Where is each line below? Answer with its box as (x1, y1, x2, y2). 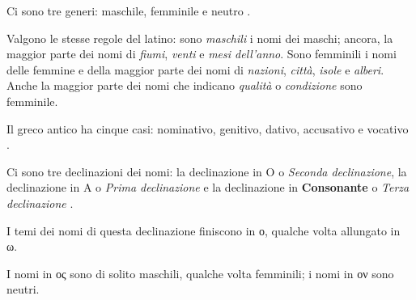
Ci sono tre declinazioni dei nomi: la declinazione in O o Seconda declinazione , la (6, 163, 407, 180)
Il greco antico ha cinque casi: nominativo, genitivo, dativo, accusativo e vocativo (6, 120, 409, 137)
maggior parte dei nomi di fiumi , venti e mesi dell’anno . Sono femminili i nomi (6, 45, 397, 62)
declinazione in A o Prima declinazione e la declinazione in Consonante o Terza (6, 179, 410, 196)
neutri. (6, 281, 40, 298)
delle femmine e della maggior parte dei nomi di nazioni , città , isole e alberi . (6, 61, 384, 78)
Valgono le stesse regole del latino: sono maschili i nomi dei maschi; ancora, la (6, 29, 393, 46)
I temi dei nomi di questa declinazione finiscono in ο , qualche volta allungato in (6, 222, 401, 239)
